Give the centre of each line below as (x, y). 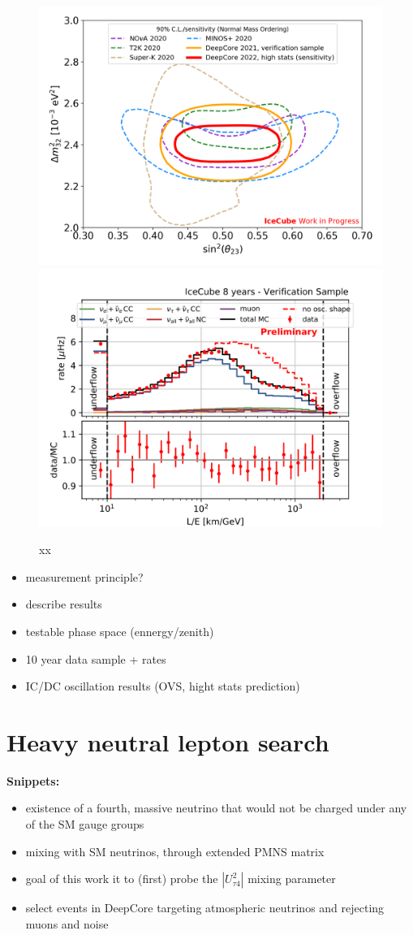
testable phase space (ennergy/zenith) (120, 631)
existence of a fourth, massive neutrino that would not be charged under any (216, 808)
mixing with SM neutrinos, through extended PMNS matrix (175, 851)
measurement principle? (84, 576)
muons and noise (67, 923)
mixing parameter (292, 879)
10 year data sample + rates (96, 658)
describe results (64, 604)
